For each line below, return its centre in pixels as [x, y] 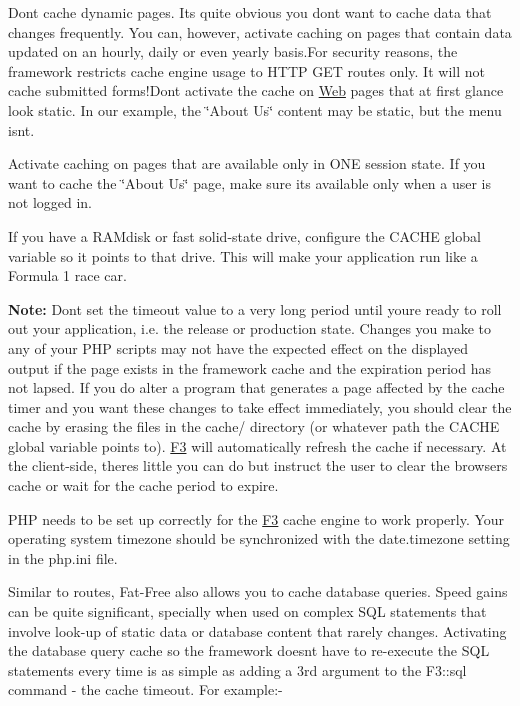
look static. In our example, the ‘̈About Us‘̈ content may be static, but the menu [255, 109]
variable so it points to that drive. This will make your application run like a [243, 255]
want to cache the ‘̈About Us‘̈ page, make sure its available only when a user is [250, 182]
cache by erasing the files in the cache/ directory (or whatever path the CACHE [254, 426]
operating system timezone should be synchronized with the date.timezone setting [259, 538]
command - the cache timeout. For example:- [145, 689]
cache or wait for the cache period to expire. [143, 485]
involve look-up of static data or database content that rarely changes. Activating [257, 630]
